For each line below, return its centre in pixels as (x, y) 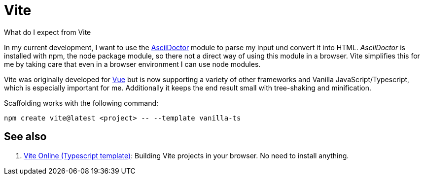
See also (25, 137)
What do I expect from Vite (48, 32)
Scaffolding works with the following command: (81, 103)
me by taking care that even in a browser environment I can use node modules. (132, 64)
